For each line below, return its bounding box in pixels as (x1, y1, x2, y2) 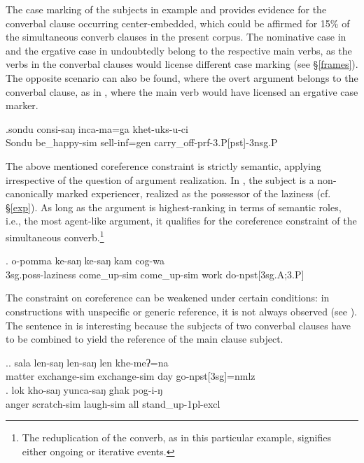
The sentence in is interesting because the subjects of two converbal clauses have (6, 318, 351, 332)
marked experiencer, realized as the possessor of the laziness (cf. (56, 186, 331, 201)
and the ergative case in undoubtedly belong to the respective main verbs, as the (6, 43, 352, 57)
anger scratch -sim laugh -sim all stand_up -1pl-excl (6, 396, 220, 411)
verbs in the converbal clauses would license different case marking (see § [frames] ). (6, 57, 358, 71)
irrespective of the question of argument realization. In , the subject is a (6, 172, 314, 187)
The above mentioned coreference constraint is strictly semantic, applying (6, 158, 321, 173)
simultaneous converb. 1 (6, 227, 104, 244)
